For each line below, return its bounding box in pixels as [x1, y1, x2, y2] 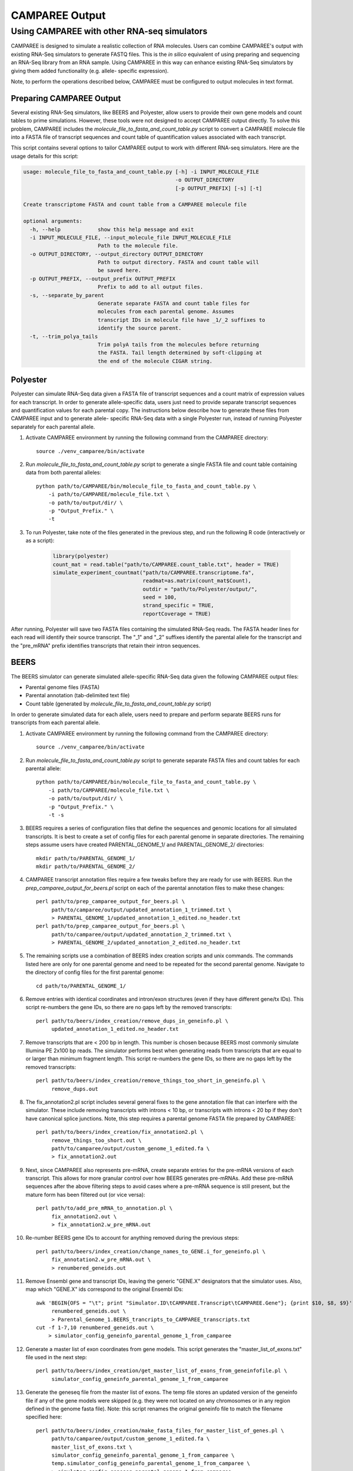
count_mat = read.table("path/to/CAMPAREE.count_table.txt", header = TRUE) [52, 561, 279, 568]
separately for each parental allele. [11, 423, 95, 430]
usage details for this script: [11, 152, 79, 159]
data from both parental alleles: [25, 469, 102, 476]
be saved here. [97, 267, 141, 274]
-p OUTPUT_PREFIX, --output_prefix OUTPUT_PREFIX [29, 275, 176, 282]
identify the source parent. [97, 325, 182, 332]
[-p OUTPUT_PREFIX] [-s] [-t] [175, 185, 262, 191]
